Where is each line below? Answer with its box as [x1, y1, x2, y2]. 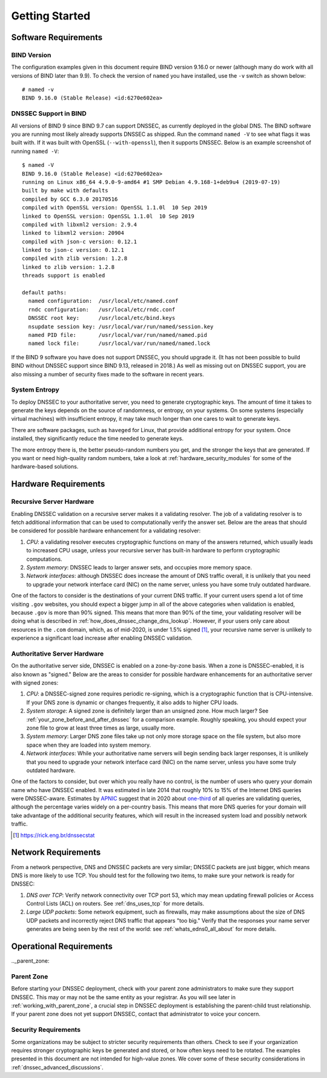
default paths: [22, 289, 67, 296]
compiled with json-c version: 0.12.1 [22, 238, 137, 245]
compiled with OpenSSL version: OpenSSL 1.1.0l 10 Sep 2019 [22, 204, 207, 211]
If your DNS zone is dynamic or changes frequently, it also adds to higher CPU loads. [26, 699, 239, 706]
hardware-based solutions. [11, 463, 79, 470]
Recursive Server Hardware [11, 498, 94, 506]
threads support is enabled [22, 272, 105, 279]
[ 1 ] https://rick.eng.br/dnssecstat [13, 832, 95, 839]
